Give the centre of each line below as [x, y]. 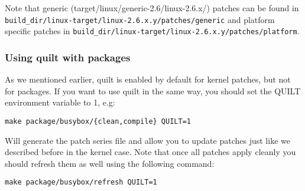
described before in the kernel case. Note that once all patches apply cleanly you [150, 152]
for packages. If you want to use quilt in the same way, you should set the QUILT [153, 90]
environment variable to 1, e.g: [60, 102]
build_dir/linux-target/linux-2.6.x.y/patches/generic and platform [140, 19]
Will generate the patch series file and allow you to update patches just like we [147, 140]
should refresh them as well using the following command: [110, 163]
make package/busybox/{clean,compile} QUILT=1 [98, 121]
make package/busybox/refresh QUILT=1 [81, 182]
